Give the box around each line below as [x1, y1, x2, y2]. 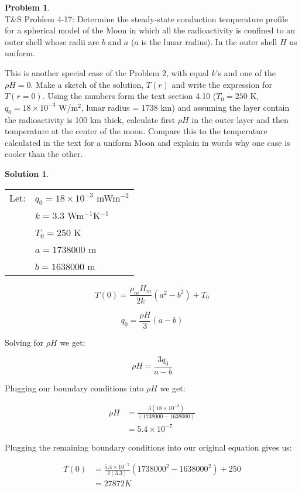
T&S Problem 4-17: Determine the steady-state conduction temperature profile [5, 12, 289, 25]
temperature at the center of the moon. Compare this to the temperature [5, 125, 267, 137]
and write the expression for [171, 78, 272, 90]
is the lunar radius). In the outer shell [141, 35, 277, 47]
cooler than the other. [5, 148, 83, 160]
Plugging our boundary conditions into [5, 382, 144, 394]
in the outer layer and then [191, 113, 289, 125]
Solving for [5, 336, 44, 348]
